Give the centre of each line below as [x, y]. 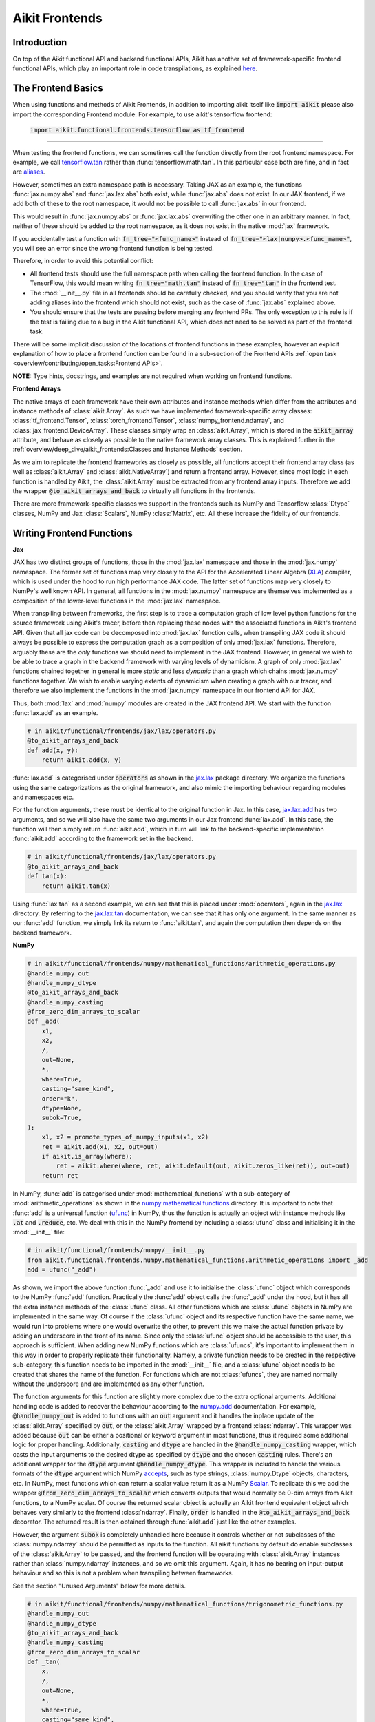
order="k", [60, 1098]
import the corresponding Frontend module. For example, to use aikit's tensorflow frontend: [142, 114]
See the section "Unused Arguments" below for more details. [99, 1586]
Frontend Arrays [37, 388]
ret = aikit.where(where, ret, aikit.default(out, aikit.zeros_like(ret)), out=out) [203, 1166]
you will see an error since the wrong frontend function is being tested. [113, 249]
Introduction [40, 42]
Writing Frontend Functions [73, 533]
